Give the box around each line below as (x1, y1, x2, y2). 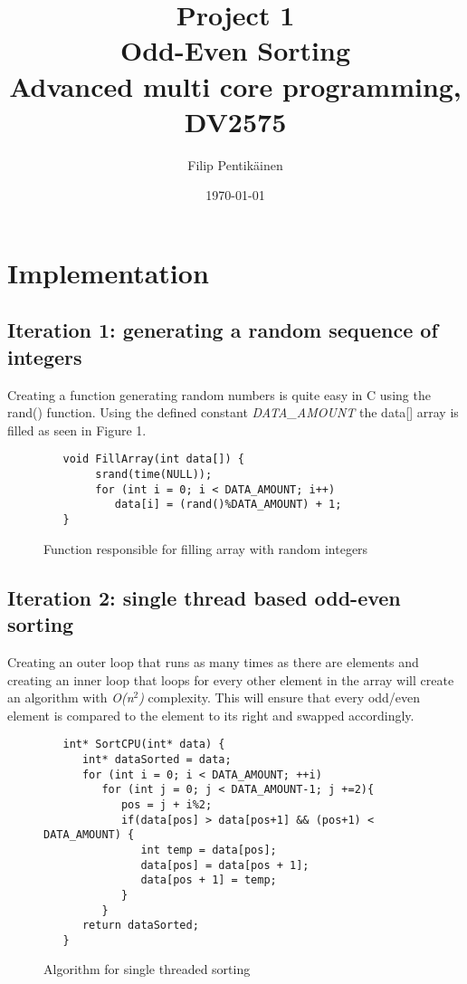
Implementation (7, 253, 209, 291)
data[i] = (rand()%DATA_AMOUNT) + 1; (114, 498, 342, 511)
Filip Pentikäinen (187, 155, 283, 174)
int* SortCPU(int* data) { (62, 738, 225, 751)
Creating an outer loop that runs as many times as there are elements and (7, 652, 419, 671)
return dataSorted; (81, 919, 199, 932)
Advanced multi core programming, (9, 67, 462, 104)
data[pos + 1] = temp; (140, 874, 277, 887)
